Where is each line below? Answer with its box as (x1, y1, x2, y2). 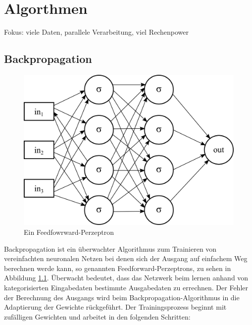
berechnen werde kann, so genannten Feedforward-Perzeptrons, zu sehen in (4, 263, 231, 273)
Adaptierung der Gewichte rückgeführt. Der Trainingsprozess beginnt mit (4, 302, 227, 312)
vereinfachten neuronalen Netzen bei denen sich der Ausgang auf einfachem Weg (4, 253, 248, 264)
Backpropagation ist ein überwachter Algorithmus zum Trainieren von (4, 243, 217, 254)
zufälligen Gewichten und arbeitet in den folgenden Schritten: (4, 311, 191, 322)
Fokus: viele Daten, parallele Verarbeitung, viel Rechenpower (4, 27, 189, 37)
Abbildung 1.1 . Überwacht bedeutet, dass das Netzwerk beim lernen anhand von (4, 272, 249, 283)
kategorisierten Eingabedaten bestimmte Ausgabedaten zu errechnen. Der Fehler (4, 282, 248, 292)
